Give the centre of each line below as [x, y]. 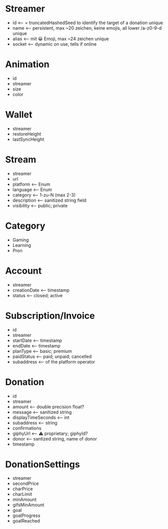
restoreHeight [27, 134]
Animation [27, 65]
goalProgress [26, 515]
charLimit [22, 494]
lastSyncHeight [28, 139]
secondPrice [26, 484]
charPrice [23, 489]
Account [23, 271]
